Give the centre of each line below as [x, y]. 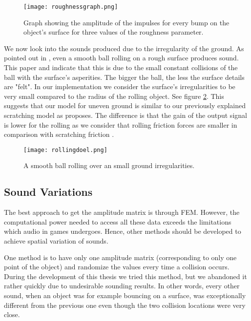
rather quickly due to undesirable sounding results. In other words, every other [122, 286]
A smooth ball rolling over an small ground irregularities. [109, 165]
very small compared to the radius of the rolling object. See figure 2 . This [114, 96]
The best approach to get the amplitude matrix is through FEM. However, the [122, 212]
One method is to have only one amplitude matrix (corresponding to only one [120, 257]
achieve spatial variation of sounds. [56, 241]
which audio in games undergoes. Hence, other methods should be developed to [123, 231]
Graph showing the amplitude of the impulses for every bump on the [126, 22]
